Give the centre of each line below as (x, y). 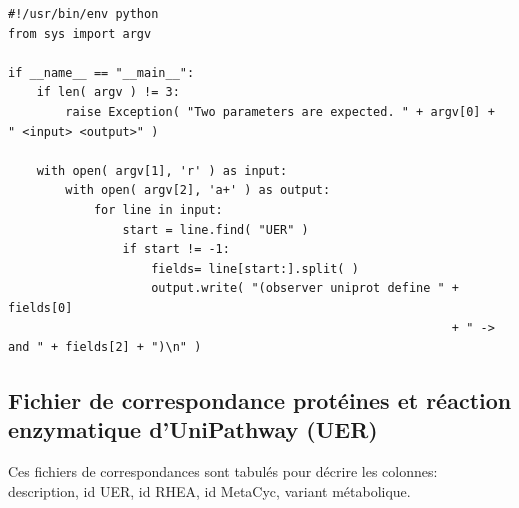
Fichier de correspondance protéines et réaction (260, 400)
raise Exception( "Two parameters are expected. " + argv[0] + (280, 111)
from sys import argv (80, 33)
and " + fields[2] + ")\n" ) (105, 347)
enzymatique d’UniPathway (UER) (193, 429)
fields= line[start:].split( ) (255, 268)
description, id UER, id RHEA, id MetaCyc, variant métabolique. (209, 490)
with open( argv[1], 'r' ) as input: (162, 170)
